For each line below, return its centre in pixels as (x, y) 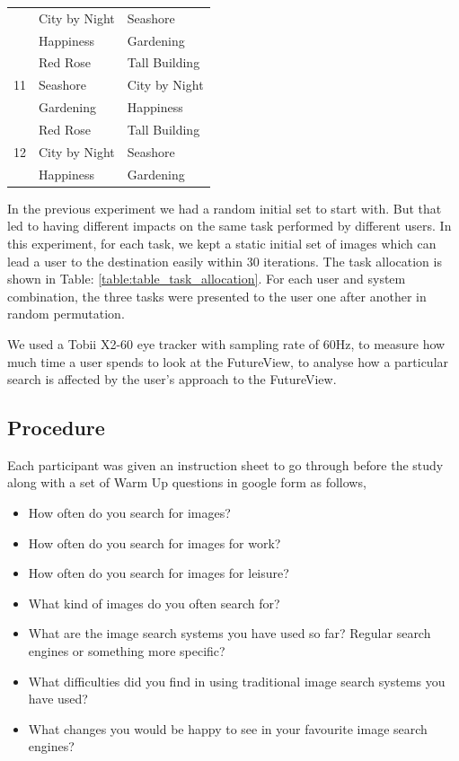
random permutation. (66, 314)
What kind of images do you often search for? (154, 603)
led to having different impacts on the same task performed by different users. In (229, 226)
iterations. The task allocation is (353, 261)
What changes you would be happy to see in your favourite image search (228, 728)
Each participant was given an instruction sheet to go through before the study (225, 464)
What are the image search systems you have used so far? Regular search (229, 633)
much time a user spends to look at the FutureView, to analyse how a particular (228, 361)
